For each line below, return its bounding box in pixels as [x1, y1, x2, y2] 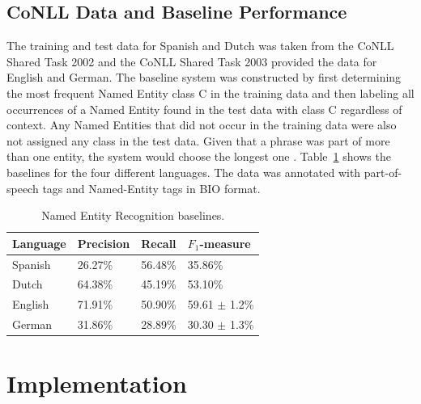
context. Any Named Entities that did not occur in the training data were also [6, 116, 397, 133]
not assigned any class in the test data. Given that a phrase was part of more [6, 132, 390, 149]
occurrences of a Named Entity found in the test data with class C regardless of [6, 100, 402, 117]
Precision [77, 234, 130, 251]
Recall [141, 234, 176, 251]
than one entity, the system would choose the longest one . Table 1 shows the [6, 148, 391, 165]
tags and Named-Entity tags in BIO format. [42, 179, 261, 196]
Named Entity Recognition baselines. [41, 207, 225, 224]
